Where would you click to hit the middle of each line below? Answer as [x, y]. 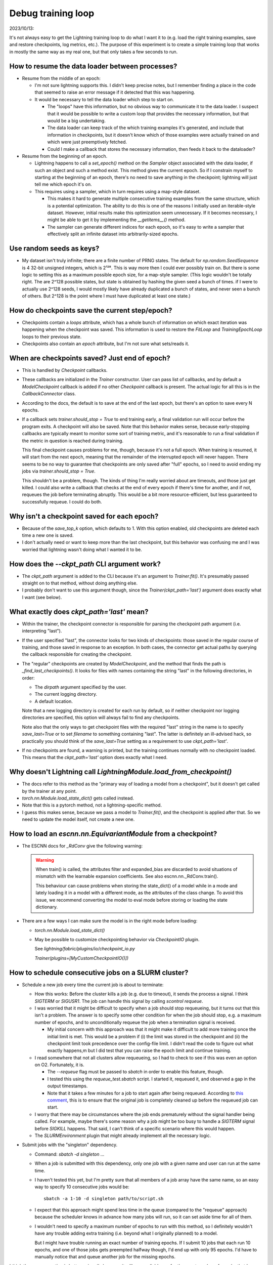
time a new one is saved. [48, 535]
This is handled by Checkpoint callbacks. [65, 370]
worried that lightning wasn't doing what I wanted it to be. [82, 550]
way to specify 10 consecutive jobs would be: [82, 1187]
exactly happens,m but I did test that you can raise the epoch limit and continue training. [139, 1050]
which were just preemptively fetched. [87, 142]
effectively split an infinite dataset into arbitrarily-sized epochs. [113, 234]
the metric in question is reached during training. [73, 441]
